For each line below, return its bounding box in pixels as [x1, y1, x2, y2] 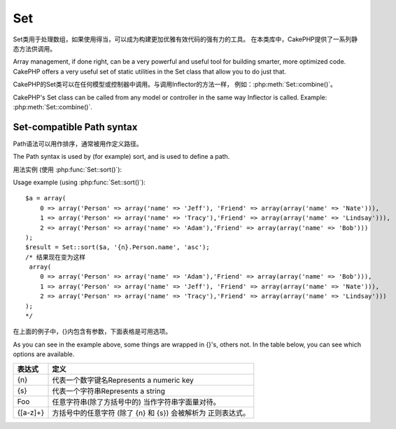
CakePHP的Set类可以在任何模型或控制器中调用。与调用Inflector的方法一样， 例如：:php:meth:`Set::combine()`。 [13, 80, 337, 89]
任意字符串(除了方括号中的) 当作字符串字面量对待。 [52, 397, 220, 407]
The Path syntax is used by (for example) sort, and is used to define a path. [13, 153, 230, 161]
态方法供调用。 [13, 44, 56, 52]
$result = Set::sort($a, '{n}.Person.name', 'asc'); [25, 244, 210, 251]
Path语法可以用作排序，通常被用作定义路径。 [13, 139, 143, 148]
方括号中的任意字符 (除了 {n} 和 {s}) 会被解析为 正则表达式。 [52, 408, 250, 418]
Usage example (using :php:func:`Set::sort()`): [13, 178, 146, 186]
